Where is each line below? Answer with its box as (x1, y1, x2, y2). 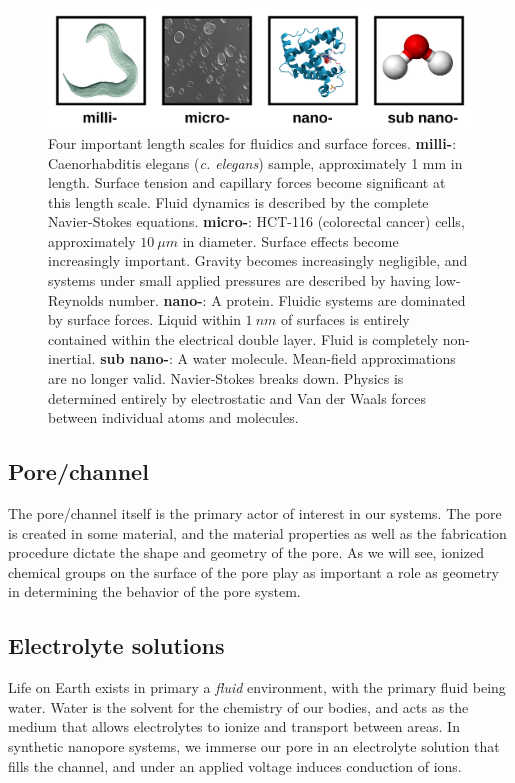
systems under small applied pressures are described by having (48, 270, 431, 291)
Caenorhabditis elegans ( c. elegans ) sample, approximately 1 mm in (48, 152, 463, 173)
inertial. (48, 348, 96, 369)
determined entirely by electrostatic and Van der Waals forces (48, 387, 427, 408)
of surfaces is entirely (281, 309, 410, 330)
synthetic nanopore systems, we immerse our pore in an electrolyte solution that (8, 735, 500, 756)
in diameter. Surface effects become (182, 230, 399, 251)
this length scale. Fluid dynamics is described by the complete (48, 191, 429, 212)
